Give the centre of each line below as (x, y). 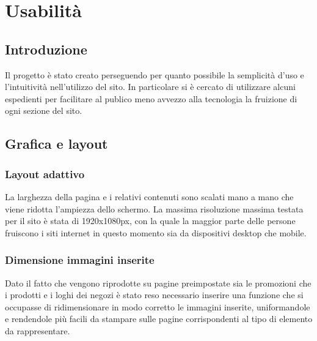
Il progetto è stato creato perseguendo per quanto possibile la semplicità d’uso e (155, 74)
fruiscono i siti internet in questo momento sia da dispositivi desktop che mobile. (156, 232)
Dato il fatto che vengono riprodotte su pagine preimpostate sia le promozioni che (158, 283)
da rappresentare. (38, 330)
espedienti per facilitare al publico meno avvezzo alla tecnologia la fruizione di (151, 98)
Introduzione (46, 49)
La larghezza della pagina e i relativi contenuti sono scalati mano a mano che (149, 196)
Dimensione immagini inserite (80, 260)
